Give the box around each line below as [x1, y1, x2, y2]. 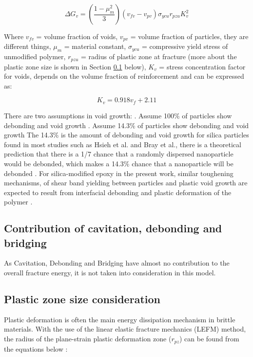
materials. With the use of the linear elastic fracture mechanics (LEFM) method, [4, 324, 246, 334]
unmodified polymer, [4, 51, 66, 62]
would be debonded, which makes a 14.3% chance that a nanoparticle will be [4, 158, 234, 168]
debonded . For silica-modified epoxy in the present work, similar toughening [4, 168, 234, 178]
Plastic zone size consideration [4, 291, 160, 307]
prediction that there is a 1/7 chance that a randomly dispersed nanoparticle [4, 149, 234, 159]
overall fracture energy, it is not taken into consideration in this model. [4, 268, 216, 278]
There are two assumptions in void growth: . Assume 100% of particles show [4, 110, 232, 120]
